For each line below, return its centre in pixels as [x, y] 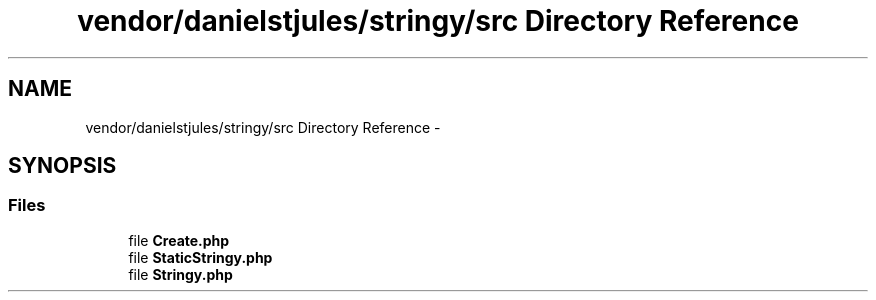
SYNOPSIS [62, 166]
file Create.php [179, 240]
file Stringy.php [180, 274]
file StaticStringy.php [200, 257]
